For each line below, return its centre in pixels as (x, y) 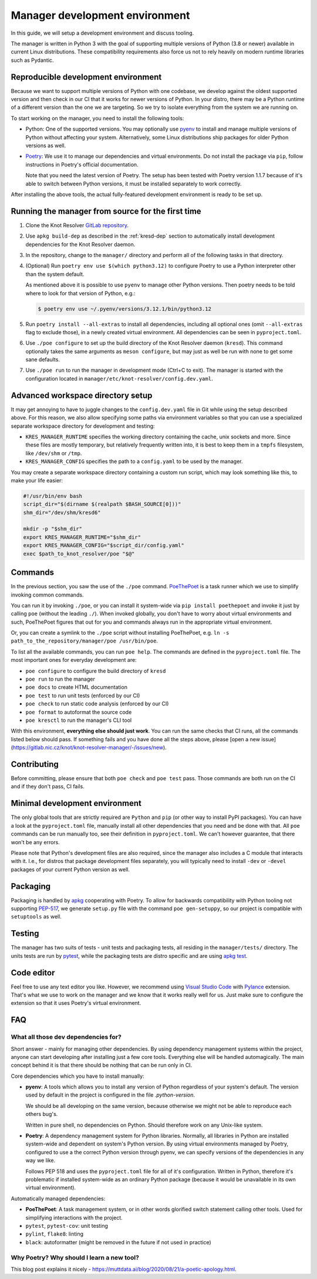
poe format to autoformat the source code (79, 712)
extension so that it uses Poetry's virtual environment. (76, 1003)
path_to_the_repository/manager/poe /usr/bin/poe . (85, 641)
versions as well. (46, 145)
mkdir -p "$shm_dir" (53, 529)
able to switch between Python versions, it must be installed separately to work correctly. (134, 184)
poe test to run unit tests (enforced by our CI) (83, 695)
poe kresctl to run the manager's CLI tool (79, 720)
